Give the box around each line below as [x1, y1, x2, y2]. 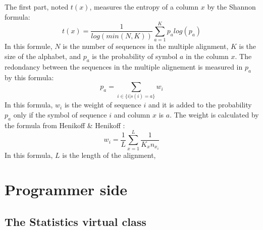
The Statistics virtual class [5, 213, 146, 229]
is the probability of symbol [92, 50, 178, 61]
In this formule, [5, 41, 52, 51]
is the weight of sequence [64, 99, 141, 110]
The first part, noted [5, 2, 69, 12]
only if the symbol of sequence [13, 109, 107, 120]
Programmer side [5, 179, 128, 200]
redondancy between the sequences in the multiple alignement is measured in [5, 61, 243, 72]
